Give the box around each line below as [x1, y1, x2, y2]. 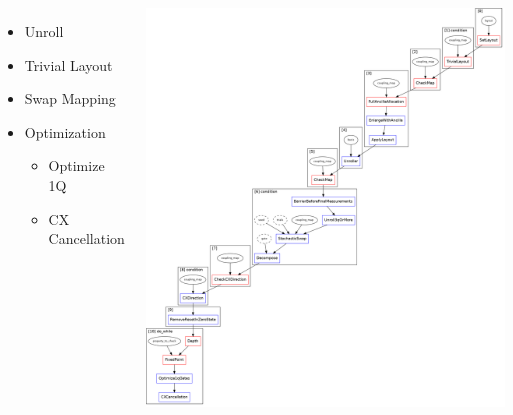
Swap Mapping [24, 88, 116, 109]
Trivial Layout [24, 54, 113, 75]
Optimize [48, 155, 105, 176]
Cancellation [48, 228, 125, 249]
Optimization [24, 121, 106, 142]
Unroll [24, 21, 64, 41]
